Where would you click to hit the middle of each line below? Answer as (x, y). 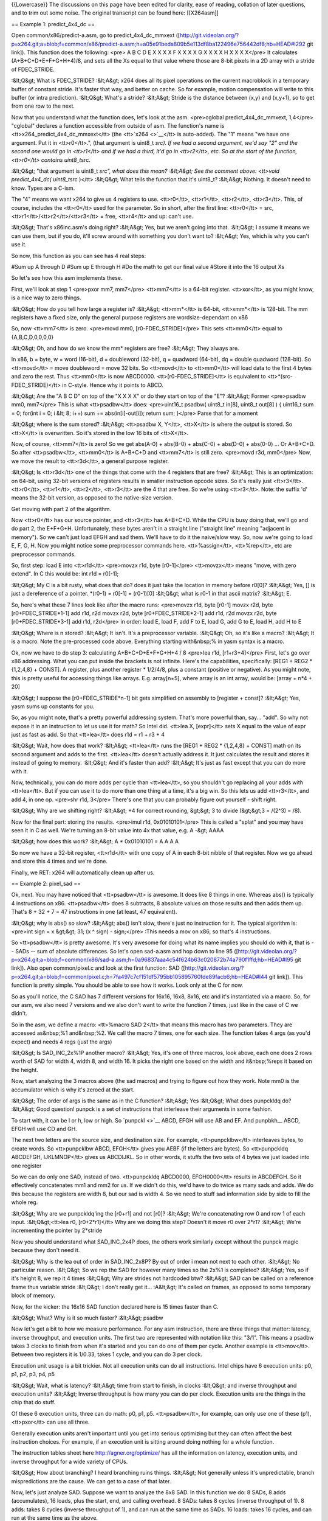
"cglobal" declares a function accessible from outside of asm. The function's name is (118, 126)
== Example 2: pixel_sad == (46, 883)
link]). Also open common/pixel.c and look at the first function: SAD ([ (98, 968)
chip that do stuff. (33, 1402)
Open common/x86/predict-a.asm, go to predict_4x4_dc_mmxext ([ (96, 35)
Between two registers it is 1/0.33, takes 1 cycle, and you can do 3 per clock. (107, 1354)
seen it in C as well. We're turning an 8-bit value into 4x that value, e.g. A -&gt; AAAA (118, 830)
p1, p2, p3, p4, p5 (33, 1374)
